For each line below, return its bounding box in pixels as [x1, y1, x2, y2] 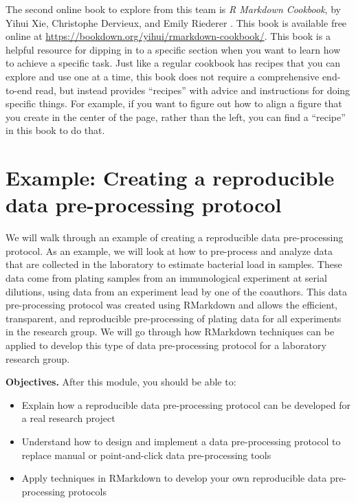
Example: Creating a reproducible [5, 164, 335, 192]
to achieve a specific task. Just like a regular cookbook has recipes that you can [5, 56, 341, 70]
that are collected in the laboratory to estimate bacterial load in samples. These [5, 257, 342, 271]
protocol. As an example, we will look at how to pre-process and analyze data [5, 243, 333, 258]
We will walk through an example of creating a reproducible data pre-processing [5, 230, 344, 245]
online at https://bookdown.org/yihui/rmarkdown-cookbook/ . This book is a [5, 29, 331, 43]
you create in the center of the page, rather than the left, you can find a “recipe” [5, 109, 346, 124]
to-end [5, 82, 32, 97]
